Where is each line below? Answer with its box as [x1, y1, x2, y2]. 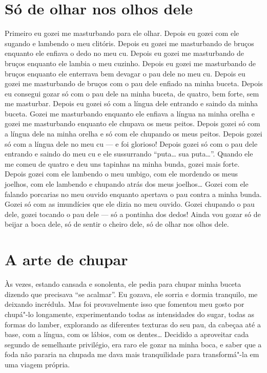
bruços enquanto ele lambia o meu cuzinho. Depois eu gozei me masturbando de [5, 57, 256, 68]
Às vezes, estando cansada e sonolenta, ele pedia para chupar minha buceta [5, 279, 241, 289]
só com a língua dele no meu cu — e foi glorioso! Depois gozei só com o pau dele [5, 138, 258, 149]
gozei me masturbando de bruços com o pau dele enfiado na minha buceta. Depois [5, 78, 263, 89]
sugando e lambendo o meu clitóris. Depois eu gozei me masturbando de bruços [5, 37, 254, 48]
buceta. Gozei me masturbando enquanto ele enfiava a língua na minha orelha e [5, 108, 255, 119]
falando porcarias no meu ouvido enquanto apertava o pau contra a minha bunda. [5, 188, 262, 199]
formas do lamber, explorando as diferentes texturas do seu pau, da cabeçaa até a [5, 319, 261, 329]
